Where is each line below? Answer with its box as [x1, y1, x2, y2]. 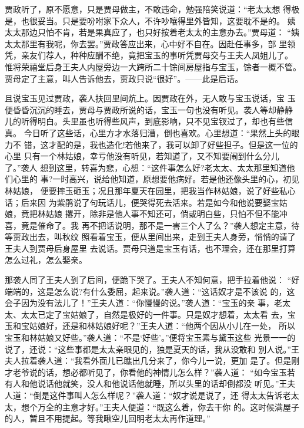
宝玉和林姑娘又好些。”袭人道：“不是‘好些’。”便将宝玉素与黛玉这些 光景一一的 [5, 331, 296, 344]
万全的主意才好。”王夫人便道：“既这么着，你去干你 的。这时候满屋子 [37, 400, 299, 413]
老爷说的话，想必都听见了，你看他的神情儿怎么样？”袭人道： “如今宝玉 [12, 366, 287, 378]
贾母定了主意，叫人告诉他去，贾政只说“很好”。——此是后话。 [5, 72, 243, 84]
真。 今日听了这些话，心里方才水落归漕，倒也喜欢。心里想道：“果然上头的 [5, 126, 292, 139]
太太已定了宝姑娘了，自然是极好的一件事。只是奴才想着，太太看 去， [21, 308, 288, 320]
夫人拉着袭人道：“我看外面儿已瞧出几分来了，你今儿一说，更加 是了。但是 [5, 354, 292, 367]
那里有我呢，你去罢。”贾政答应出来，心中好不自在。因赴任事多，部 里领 [21, 37, 296, 50]
